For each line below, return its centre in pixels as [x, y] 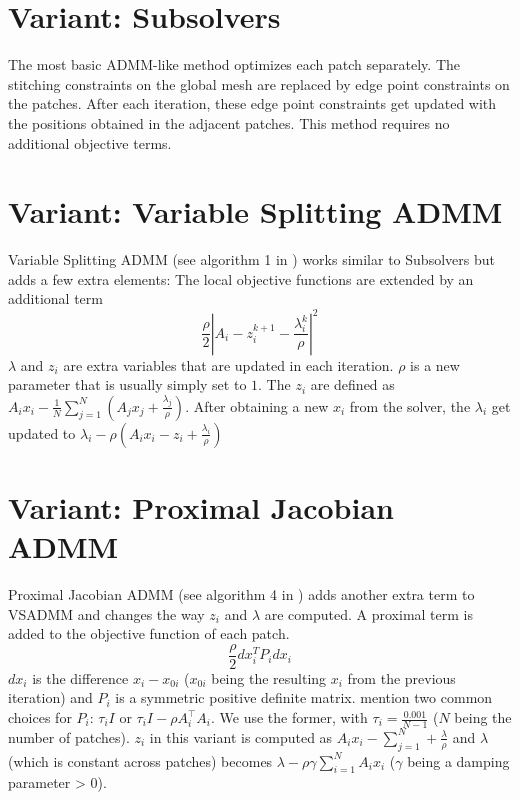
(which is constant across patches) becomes [140, 760]
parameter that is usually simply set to [127, 384]
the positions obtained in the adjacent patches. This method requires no [229, 122]
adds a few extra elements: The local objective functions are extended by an [241, 278]
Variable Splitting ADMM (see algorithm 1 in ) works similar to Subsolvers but [251, 259]
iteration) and [50, 697]
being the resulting [269, 677]
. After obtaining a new [257, 405]
